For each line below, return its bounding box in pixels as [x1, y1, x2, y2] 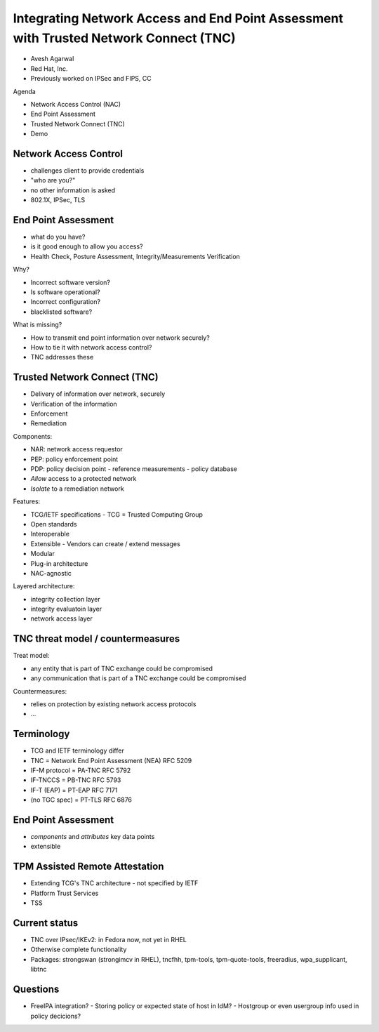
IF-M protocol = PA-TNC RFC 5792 [30, 766, 131, 775]
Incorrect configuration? [30, 298, 101, 306]
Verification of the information [30, 399, 117, 408]
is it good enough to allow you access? [30, 242, 143, 251]
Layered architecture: [13, 582, 75, 590]
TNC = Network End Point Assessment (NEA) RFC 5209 [30, 756, 192, 765]
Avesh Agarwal [30, 55, 74, 63]
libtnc [30, 965, 47, 974]
